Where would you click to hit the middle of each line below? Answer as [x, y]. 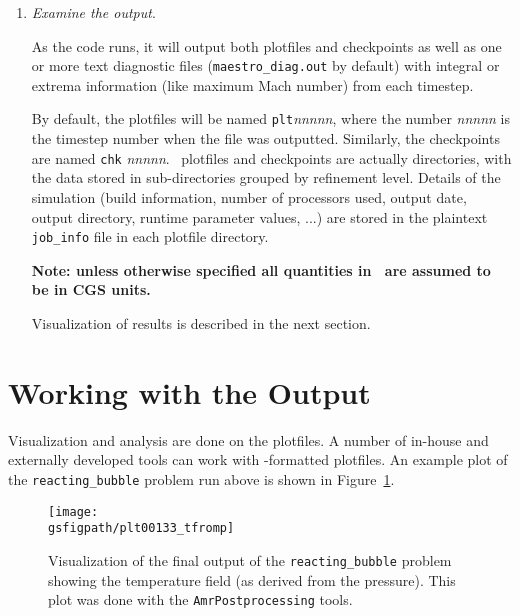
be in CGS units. [91, 289]
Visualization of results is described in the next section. [201, 322]
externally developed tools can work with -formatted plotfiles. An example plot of [258, 459]
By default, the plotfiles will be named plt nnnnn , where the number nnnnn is [271, 118]
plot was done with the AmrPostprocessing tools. [200, 599]
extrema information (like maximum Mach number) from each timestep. [252, 84]
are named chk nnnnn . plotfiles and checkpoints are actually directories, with [271, 157]
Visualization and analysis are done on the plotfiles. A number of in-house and [248, 439]
